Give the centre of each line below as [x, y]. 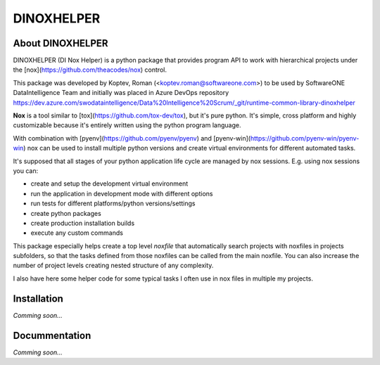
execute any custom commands [77, 233]
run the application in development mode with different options [122, 193]
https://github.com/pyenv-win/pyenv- [305, 138]
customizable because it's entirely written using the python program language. [127, 125]
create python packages [66, 213]
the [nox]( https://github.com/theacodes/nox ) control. [90, 70]
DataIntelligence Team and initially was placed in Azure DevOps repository [121, 93]
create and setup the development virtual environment [109, 184]
